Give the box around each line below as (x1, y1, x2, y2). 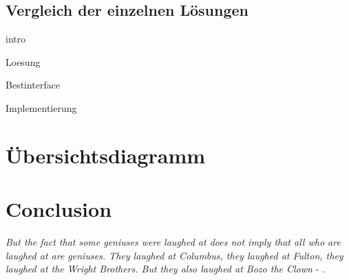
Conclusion (6, 195, 112, 223)
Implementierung (6, 100, 77, 115)
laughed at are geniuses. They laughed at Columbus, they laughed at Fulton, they (6, 248, 343, 262)
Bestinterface (6, 78, 61, 92)
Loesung (6, 54, 41, 69)
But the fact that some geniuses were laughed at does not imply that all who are (6, 235, 341, 249)
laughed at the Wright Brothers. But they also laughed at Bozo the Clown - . (6, 261, 325, 276)
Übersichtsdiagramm (6, 141, 206, 169)
